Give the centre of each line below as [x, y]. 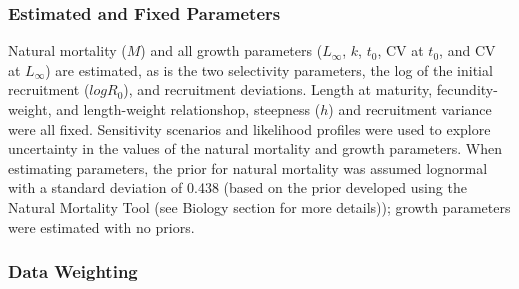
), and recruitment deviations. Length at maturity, [278, 89]
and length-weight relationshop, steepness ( [188, 109]
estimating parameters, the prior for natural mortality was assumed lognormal [248, 167]
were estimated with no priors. [101, 226]
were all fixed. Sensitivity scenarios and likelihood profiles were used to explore [249, 128]
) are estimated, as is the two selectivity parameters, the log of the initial [269, 69]
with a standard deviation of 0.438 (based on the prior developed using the [237, 187]
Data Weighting [73, 271]
